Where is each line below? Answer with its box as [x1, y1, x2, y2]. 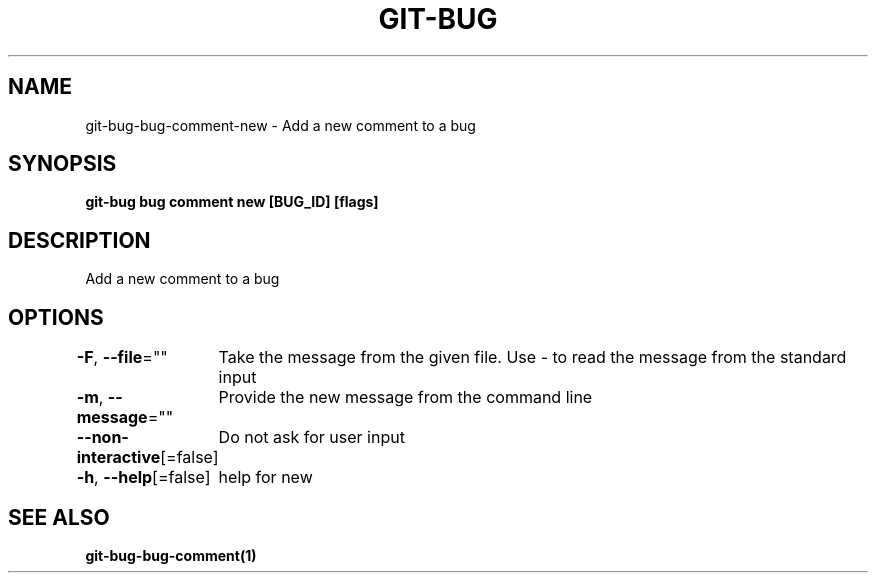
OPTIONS [8, 304, 104, 330]
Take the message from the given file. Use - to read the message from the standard [218, 347, 847, 368]
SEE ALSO [8, 504, 110, 530]
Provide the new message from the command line [218, 387, 593, 408]
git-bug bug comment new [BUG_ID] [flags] [85, 193, 379, 211]
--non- [76, 427, 129, 448]
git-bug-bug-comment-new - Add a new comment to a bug [85, 116, 476, 134]
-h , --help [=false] [76, 467, 211, 488]
